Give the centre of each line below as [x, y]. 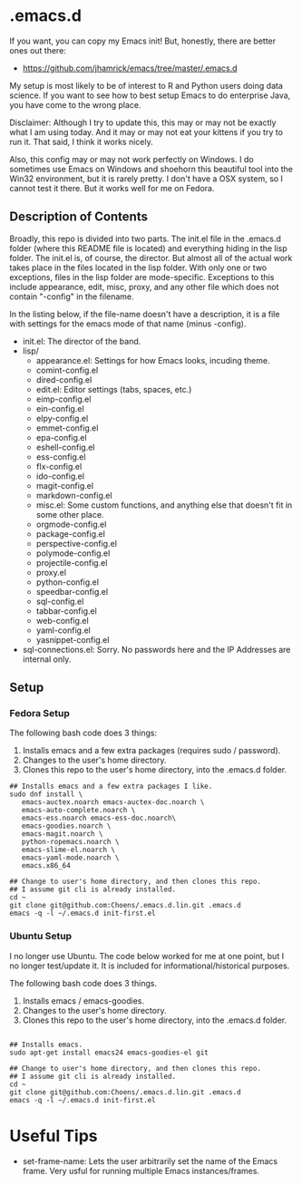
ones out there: [38, 50]
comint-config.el [67, 370]
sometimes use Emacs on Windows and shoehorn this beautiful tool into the [151, 169]
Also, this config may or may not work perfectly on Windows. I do [132, 159]
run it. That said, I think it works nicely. [81, 141]
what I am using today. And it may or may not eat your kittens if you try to [146, 131]
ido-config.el [60, 476]
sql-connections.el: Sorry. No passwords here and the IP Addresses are [156, 649]
